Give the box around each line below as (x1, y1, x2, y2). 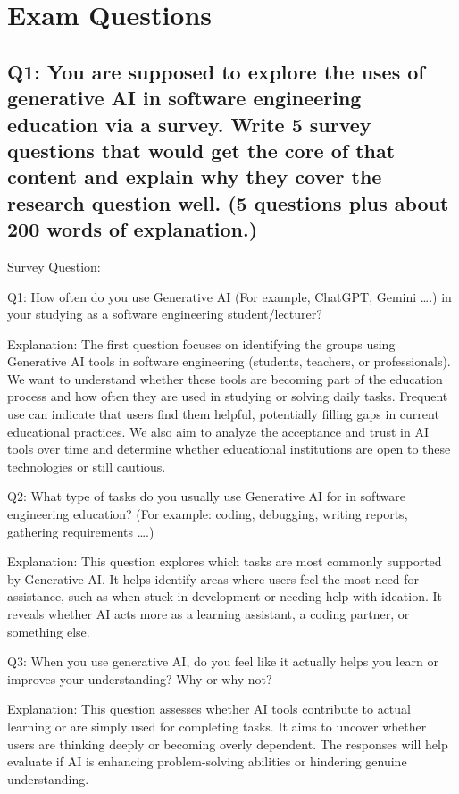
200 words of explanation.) (7, 215, 258, 243)
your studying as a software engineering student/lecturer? (7, 305, 322, 323)
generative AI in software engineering (7, 84, 362, 112)
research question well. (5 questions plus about (7, 188, 449, 216)
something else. (7, 622, 90, 640)
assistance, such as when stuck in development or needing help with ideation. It (7, 587, 442, 606)
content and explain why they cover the (7, 163, 382, 190)
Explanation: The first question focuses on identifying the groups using (7, 334, 396, 353)
